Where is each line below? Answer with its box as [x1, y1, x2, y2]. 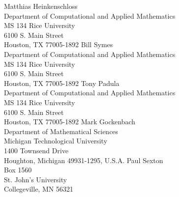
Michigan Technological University [4, 136, 107, 146]
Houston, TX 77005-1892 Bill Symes [4, 39, 113, 50]
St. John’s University [4, 174, 67, 184]
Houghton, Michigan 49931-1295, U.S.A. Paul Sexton [4, 155, 163, 165]
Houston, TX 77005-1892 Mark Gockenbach [4, 116, 135, 127]
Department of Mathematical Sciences [4, 126, 118, 136]
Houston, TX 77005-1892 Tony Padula [4, 78, 120, 88]
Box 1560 [4, 165, 32, 175]
